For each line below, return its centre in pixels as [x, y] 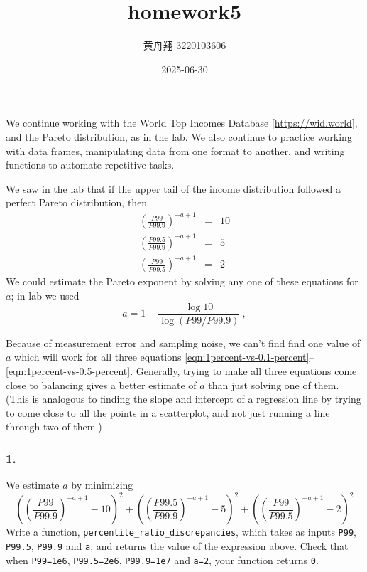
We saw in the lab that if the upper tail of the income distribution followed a [173, 188]
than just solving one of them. [274, 385]
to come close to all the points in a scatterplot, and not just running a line [168, 412]
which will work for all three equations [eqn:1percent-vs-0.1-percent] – [164, 357]
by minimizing [102, 485]
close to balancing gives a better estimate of [101, 385]
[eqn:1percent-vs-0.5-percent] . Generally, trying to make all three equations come [181, 370]
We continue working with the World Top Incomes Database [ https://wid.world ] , [182, 123]
